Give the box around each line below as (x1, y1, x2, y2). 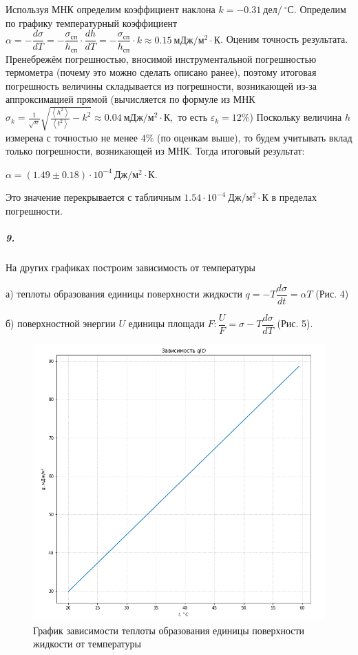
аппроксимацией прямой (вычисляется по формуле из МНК (6, 92, 255, 106)
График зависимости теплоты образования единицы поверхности (33, 623, 305, 637)
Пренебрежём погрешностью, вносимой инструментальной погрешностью (6, 51, 317, 66)
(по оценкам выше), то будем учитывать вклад (157, 130, 352, 144)
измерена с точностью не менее (6, 130, 138, 144)
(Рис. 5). (277, 316, 313, 331)
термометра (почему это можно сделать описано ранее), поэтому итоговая (6, 65, 317, 79)
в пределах (271, 190, 317, 204)
